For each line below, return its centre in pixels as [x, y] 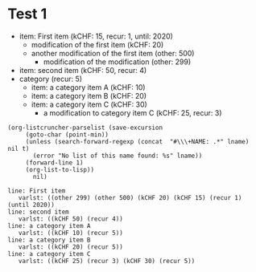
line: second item [38, 212]
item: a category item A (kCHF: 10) [88, 87]
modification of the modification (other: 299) [117, 62]
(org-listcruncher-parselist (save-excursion [85, 128]
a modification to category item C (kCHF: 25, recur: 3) [132, 112]
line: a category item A [49, 225]
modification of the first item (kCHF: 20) [97, 44]
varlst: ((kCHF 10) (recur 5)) [71, 233]
